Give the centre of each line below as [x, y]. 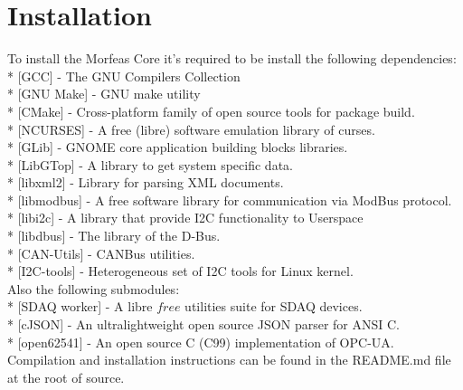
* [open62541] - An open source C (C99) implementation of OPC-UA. [201, 342]
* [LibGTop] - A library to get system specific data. [150, 164]
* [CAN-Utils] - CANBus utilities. [101, 253]
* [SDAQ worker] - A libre [80, 306]
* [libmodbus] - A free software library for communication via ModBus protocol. [230, 200]
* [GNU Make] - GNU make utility [104, 94]
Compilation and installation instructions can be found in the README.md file [229, 360]
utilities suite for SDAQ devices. [274, 306]
